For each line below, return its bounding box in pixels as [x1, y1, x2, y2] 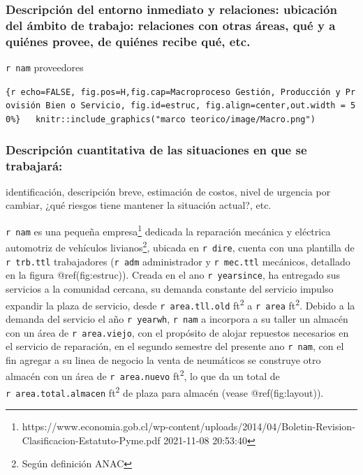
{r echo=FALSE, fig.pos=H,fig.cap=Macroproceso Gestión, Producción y [6, 87, 341, 97]
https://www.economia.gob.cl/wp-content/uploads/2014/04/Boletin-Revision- [22, 419, 355, 434]
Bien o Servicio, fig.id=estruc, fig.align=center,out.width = [45, 101, 346, 111]
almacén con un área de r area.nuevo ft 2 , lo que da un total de [6, 367, 280, 383]
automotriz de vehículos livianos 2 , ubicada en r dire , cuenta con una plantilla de [6, 238, 355, 254]
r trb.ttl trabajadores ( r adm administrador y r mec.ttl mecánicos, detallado [6, 254, 350, 268]
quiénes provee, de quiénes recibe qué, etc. [6, 32, 251, 50]
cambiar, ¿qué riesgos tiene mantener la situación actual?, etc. [6, 198, 272, 212]
